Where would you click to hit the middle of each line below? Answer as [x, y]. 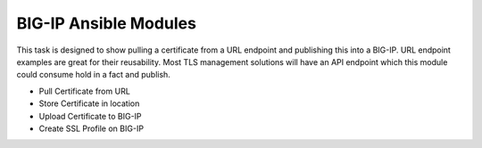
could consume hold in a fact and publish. [94, 75]
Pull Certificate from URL [85, 91]
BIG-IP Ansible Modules [106, 23]
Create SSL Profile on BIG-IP [91, 128]
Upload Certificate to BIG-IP [90, 116]
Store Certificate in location [89, 103]
